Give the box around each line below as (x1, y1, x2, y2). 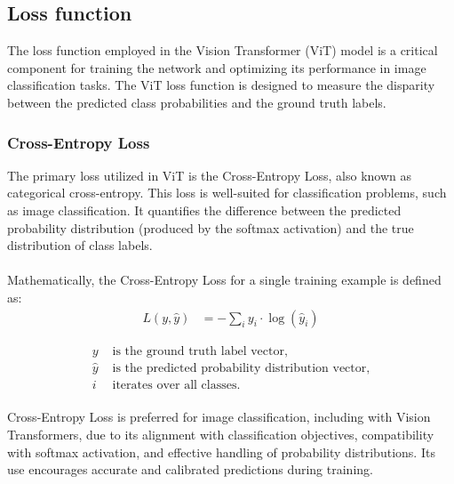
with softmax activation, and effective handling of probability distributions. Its (7, 442, 435, 461)
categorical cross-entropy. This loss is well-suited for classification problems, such (7, 183, 447, 202)
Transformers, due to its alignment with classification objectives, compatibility (7, 425, 434, 444)
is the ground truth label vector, (112, 344, 288, 358)
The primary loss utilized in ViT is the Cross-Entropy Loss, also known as (7, 165, 412, 184)
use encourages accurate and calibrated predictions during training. (7, 460, 373, 479)
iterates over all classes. (112, 378, 241, 391)
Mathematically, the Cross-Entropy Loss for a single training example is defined (7, 270, 442, 289)
